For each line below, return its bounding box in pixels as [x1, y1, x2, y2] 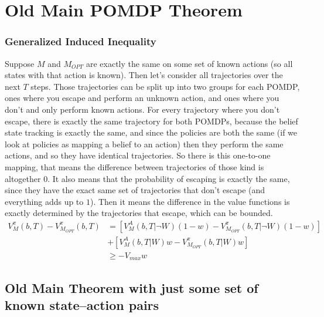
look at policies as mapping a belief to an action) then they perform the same [5, 137, 284, 150]
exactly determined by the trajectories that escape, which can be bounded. [5, 207, 273, 219]
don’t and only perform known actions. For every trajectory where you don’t [5, 103, 280, 115]
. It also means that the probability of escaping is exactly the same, [47, 172, 290, 184]
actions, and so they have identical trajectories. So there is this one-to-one [5, 149, 271, 161]
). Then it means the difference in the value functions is [90, 195, 290, 207]
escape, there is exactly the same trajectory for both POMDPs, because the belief [5, 114, 298, 127]
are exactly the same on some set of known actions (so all [86, 57, 293, 69]
